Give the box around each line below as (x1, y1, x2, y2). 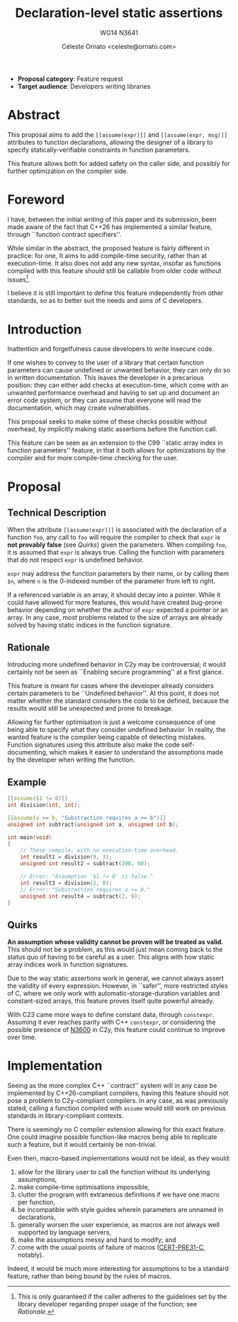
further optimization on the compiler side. (7, 167, 129, 175)
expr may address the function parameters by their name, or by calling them (7, 570, 229, 578)
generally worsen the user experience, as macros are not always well (17, 1221, 220, 1229)
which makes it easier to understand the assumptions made (49, 748, 223, 757)
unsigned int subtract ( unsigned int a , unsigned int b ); (7, 821, 179, 828)
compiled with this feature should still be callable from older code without (7, 266, 222, 274)
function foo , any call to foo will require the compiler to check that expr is (7, 533, 221, 542)
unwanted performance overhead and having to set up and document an (7, 389, 220, 397)
